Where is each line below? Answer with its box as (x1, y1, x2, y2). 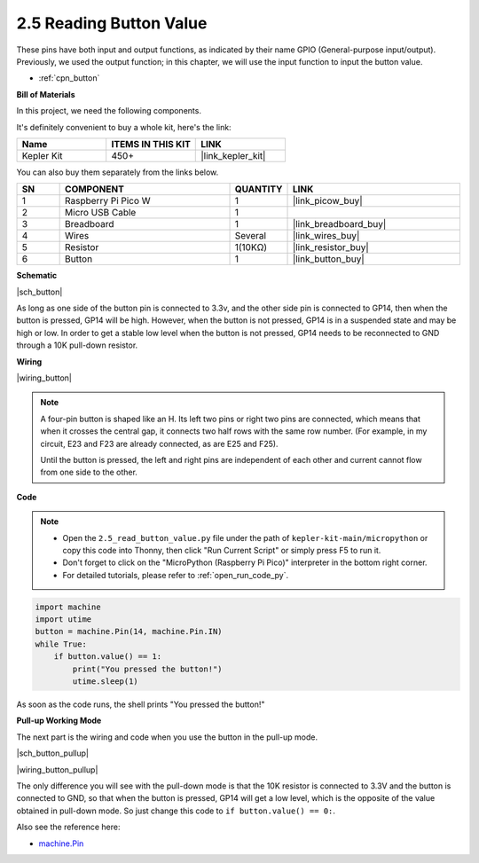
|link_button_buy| (292, 253, 365, 265)
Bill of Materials (16, 89, 75, 99)
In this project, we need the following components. (16, 106, 201, 116)
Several (234, 230, 266, 242)
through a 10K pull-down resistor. (16, 340, 138, 350)
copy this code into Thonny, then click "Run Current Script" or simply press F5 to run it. (62, 545, 381, 555)
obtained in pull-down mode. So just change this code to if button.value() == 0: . (16, 805, 336, 816)
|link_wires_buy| (292, 230, 360, 242)
